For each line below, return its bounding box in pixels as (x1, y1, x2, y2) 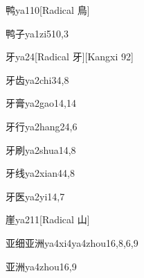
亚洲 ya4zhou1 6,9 (6, 259, 77, 273)
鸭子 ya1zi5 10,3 (6, 26, 69, 40)
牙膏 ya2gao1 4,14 (6, 96, 76, 110)
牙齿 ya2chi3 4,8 (6, 72, 69, 87)
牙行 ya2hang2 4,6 (6, 119, 78, 133)
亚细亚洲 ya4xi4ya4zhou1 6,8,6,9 (6, 235, 138, 250)
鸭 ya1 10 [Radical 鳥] (6, 3, 90, 17)
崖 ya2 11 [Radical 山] (6, 212, 90, 227)
